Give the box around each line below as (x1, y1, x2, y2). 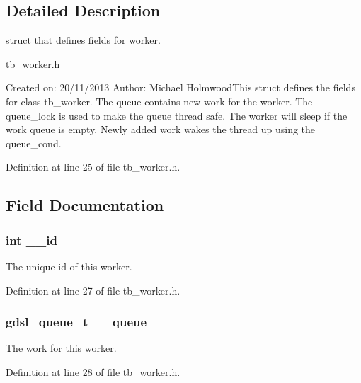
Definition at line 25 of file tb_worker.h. (6, 159, 180, 174)
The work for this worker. (6, 341, 117, 355)
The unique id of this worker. (6, 258, 132, 273)
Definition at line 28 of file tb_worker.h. (6, 364, 180, 379)
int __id (6, 231, 57, 248)
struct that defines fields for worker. (6, 33, 161, 47)
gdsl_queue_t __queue (6, 313, 147, 331)
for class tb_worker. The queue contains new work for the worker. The (6, 93, 313, 108)
